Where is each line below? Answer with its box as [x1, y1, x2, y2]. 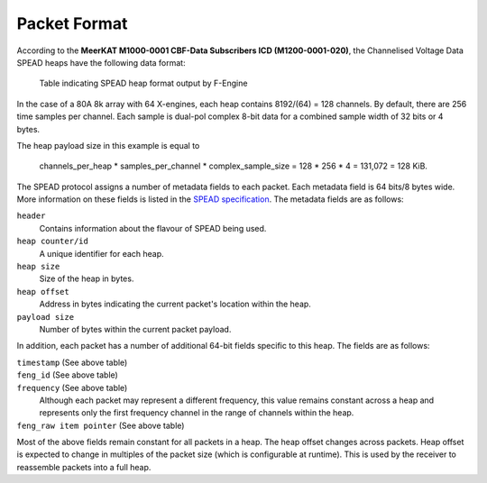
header [16, 211, 46, 221]
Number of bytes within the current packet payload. [39, 324, 232, 334]
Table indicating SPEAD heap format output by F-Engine [39, 77, 248, 89]
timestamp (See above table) [16, 357, 128, 368]
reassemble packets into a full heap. [16, 461, 152, 472]
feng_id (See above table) [16, 369, 119, 380]
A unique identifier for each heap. [39, 248, 164, 259]
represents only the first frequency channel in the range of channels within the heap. [39, 407, 354, 418]
